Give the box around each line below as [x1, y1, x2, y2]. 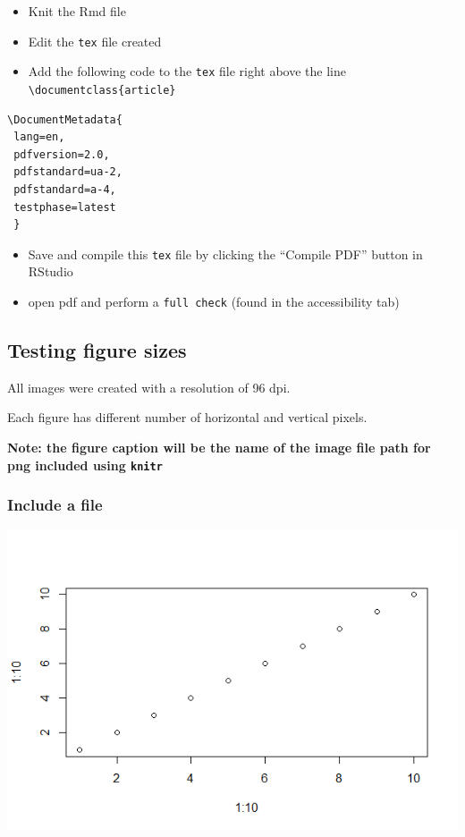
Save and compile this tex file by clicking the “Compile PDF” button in [28, 244, 423, 263]
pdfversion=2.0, [13, 148, 110, 161]
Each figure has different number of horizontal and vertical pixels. [7, 408, 368, 427]
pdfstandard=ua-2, [13, 165, 123, 179]
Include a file [7, 494, 103, 516]
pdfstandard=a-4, [13, 182, 116, 196]
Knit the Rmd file [28, 2, 126, 20]
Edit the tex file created [28, 31, 162, 50]
